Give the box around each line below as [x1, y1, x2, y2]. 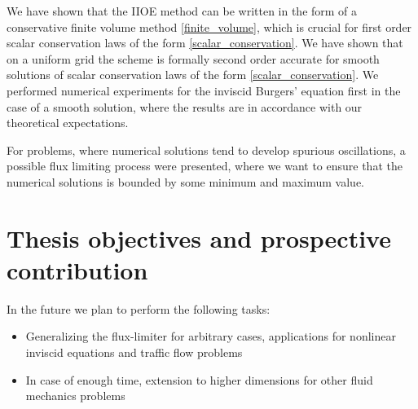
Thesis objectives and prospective [7, 221, 391, 254]
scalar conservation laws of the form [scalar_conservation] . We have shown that [7, 34, 403, 51]
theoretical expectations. [7, 114, 129, 131]
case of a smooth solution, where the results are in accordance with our [7, 98, 363, 115]
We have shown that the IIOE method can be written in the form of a [7, 2, 358, 19]
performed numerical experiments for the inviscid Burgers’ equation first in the [7, 81, 401, 99]
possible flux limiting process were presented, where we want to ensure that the [7, 157, 403, 174]
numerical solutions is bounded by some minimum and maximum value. [7, 173, 365, 190]
